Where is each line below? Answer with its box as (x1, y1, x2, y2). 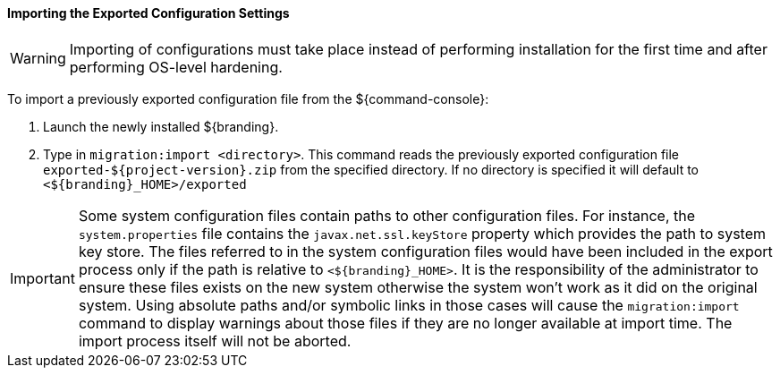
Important (10, 268, 75, 287)
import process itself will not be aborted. (78, 331, 352, 350)
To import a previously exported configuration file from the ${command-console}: (7, 90, 489, 107)
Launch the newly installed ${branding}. (43, 118, 279, 134)
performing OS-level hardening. (69, 57, 283, 76)
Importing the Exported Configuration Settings (7, 5, 290, 21)
